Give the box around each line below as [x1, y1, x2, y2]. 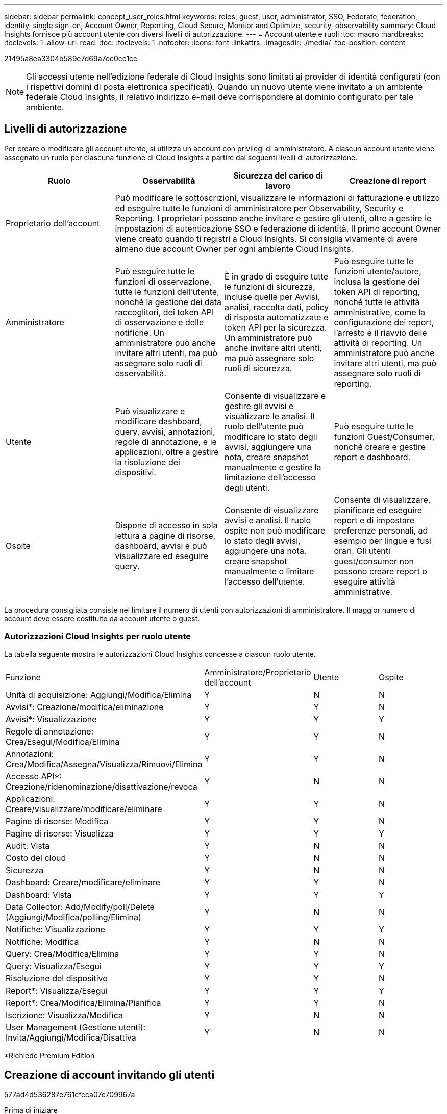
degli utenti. [225, 482, 270, 493]
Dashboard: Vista [6, 889, 72, 900]
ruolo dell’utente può [225, 421, 304, 432]
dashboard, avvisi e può [115, 540, 207, 551]
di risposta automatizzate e [225, 312, 329, 322]
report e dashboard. [334, 451, 411, 462]
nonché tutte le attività [334, 296, 420, 307]
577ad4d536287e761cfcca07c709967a [4, 1090, 135, 1099]
